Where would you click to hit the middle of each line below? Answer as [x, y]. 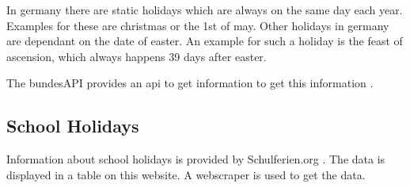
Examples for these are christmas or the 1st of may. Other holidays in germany [198, 25]
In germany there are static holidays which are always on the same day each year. [205, 10]
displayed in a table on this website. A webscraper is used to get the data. [186, 174]
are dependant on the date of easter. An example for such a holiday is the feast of [205, 41]
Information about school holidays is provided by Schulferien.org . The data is [196, 159]
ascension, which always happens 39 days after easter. [137, 56]
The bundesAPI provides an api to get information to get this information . [190, 83]
